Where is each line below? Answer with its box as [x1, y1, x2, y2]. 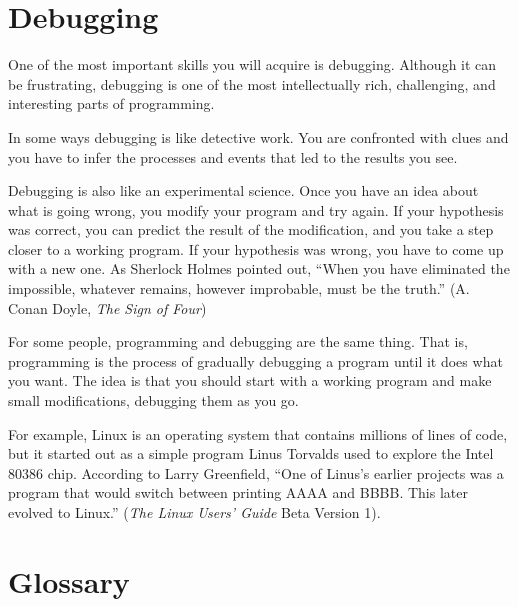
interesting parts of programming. [8, 93, 215, 114]
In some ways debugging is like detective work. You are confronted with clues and [8, 126, 509, 147]
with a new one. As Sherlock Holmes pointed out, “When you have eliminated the [8, 258, 510, 279]
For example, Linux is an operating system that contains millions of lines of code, [8, 423, 508, 444]
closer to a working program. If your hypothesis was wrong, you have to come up [8, 238, 504, 259]
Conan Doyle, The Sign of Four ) [8, 297, 207, 318]
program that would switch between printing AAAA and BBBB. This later [8, 482, 468, 503]
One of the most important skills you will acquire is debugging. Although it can [8, 54, 497, 75]
